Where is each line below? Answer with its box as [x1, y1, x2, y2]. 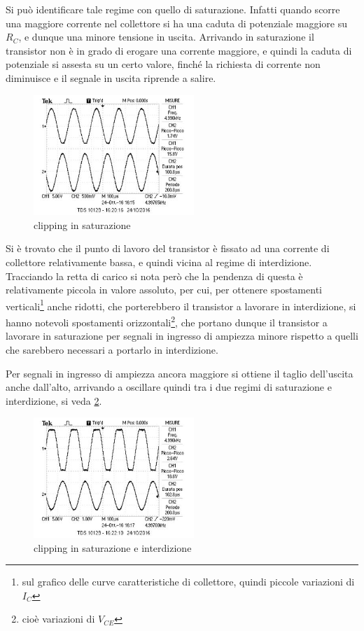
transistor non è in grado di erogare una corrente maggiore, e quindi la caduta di [6, 43, 352, 57]
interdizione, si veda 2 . [6, 393, 102, 408]
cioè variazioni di [22, 611, 95, 626]
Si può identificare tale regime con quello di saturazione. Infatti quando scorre [6, 2, 340, 16]
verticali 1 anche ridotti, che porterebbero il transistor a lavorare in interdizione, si [6, 296, 356, 313]
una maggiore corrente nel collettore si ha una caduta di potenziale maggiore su [6, 15, 347, 30]
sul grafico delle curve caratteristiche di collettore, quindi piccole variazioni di [22, 574, 355, 589]
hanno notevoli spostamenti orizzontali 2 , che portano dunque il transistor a [6, 313, 328, 329]
